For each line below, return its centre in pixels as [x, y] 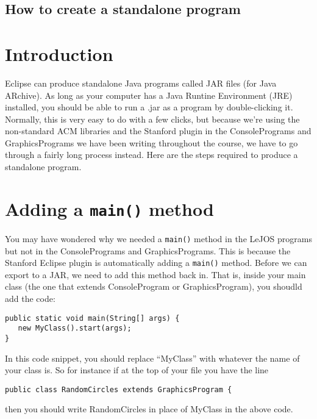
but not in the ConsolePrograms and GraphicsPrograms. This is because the [148, 250]
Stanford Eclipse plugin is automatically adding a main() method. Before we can [156, 263]
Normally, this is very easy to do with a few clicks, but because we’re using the [152, 119]
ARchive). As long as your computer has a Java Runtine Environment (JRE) [149, 95]
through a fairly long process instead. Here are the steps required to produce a [151, 155]
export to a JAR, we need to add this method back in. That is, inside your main [155, 274]
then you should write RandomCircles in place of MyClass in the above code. [149, 409]
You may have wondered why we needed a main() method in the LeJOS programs [158, 238]
